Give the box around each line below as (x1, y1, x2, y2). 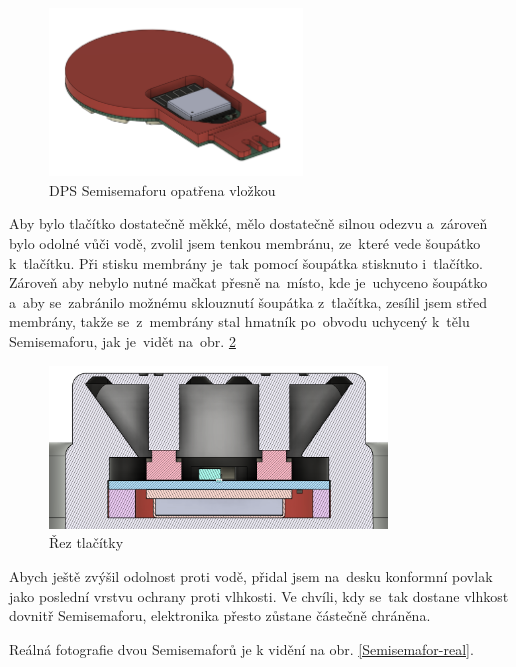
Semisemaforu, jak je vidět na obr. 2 (9, 330, 236, 351)
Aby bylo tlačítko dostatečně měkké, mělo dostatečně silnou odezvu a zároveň (9, 213, 488, 234)
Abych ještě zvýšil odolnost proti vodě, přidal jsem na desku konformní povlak (9, 566, 493, 586)
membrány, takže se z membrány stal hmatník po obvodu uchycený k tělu (9, 311, 470, 332)
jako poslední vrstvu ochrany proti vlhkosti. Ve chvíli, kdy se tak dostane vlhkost (9, 585, 509, 606)
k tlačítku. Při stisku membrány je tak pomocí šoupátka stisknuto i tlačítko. (9, 252, 483, 273)
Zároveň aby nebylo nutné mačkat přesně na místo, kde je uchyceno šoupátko (9, 272, 488, 293)
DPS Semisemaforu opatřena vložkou (49, 179, 276, 200)
